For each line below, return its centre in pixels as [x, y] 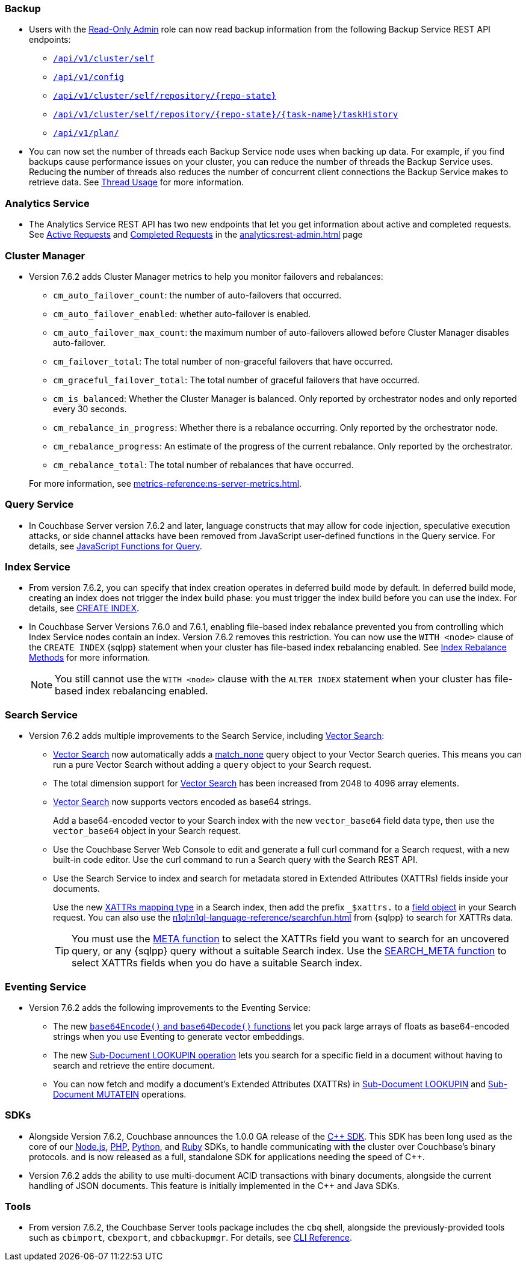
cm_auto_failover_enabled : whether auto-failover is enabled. [182, 313]
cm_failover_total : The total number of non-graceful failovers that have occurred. [223, 361]
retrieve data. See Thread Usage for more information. [137, 182]
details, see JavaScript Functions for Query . [116, 546]
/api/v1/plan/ [86, 133]
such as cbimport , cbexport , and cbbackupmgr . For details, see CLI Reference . [191, 1238]
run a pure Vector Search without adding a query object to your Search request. [212, 765]
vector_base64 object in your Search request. [147, 831]
